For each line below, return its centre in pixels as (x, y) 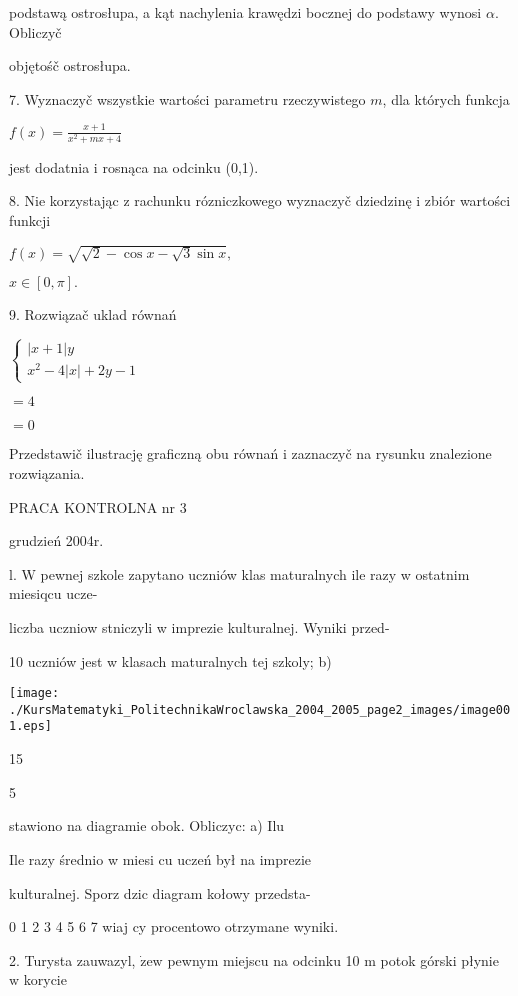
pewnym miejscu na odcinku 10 (263, 959)
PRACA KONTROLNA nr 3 (98, 506)
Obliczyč (35, 31)
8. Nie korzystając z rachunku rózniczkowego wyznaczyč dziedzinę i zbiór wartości (260, 200)
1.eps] (30, 726)
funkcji (30, 220)
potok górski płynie (439, 959)
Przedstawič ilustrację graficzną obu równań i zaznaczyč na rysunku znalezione (250, 453)
